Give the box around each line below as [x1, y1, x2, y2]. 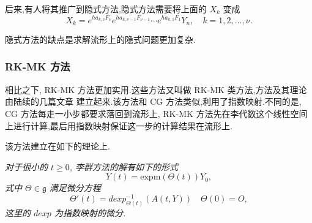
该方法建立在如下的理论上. [5, 140, 110, 153]
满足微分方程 [49, 181, 101, 194]
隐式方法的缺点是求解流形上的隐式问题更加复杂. [5, 32, 196, 45]
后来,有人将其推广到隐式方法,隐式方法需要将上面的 [5, 2, 207, 15]
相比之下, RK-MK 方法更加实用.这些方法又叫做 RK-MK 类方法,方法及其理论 [5, 83, 307, 96]
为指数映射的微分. [54, 206, 126, 219]
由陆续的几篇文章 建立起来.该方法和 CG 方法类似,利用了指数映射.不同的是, [5, 95, 302, 108]
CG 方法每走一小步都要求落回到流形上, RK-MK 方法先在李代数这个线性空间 [5, 107, 308, 119]
